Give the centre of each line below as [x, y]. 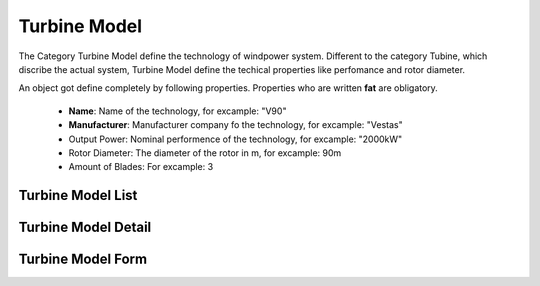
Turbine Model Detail [85, 227]
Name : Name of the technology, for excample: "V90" [177, 111]
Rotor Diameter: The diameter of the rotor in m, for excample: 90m [205, 152]
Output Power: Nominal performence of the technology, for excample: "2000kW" [235, 139]
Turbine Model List [78, 195]
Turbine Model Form [83, 259]
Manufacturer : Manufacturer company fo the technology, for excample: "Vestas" [236, 125]
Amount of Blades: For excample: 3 [141, 167]
